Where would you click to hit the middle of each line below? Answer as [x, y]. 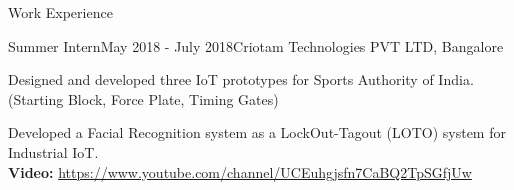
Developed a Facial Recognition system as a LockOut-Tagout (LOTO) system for [257, 132]
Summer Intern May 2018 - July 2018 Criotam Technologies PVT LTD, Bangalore [256, 45]
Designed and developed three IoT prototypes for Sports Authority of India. [241, 79]
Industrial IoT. [53, 151]
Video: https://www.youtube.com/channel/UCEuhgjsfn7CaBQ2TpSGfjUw [240, 171]
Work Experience [60, 12]
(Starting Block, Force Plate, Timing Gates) [143, 98]
